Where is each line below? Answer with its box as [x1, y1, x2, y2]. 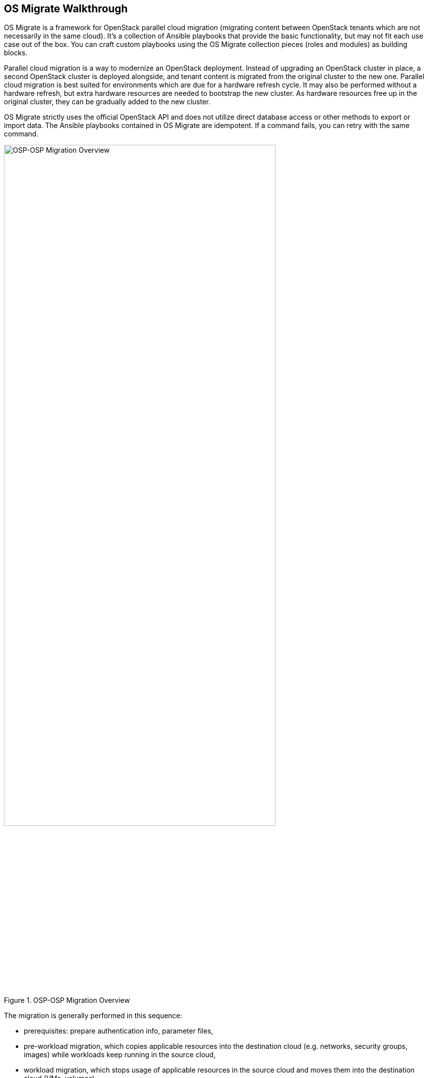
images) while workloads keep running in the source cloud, [24, 1050, 216, 1059]
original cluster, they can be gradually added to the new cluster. [4, 97, 211, 106]
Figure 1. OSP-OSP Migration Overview [4, 996, 130, 1005]
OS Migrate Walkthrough [4, 2, 128, 15]
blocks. [4, 48, 28, 57]
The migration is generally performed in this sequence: [4, 1011, 183, 1020]
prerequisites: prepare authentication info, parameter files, [24, 1027, 213, 1035]
